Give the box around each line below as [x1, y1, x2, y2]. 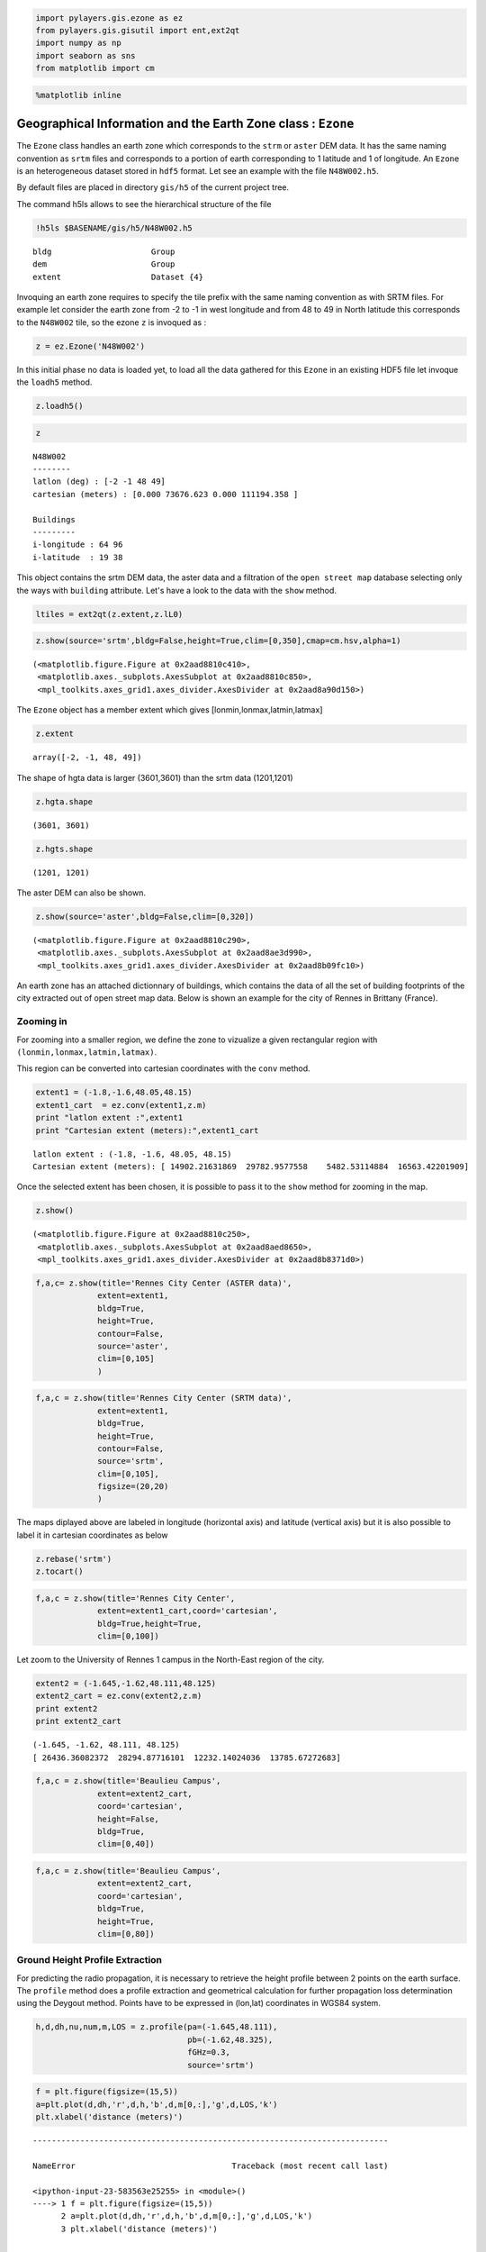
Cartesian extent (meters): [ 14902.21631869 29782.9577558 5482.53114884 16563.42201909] [32, 1161, 470, 1171]
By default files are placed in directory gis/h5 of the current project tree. [16, 182, 290, 193]
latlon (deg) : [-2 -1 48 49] [32, 477, 166, 486]
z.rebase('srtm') [35, 1554, 112, 1564]
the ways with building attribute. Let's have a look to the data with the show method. [16, 585, 337, 595]
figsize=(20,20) [97, 1482, 169, 1492]
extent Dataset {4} [32, 271, 204, 282]
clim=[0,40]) [97, 1839, 155, 1849]
